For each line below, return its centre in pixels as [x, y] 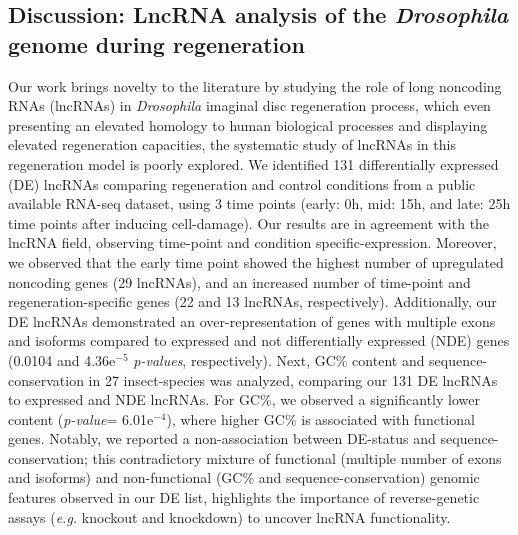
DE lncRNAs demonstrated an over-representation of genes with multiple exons [252, 320]
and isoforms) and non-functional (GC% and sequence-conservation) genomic [244, 477]
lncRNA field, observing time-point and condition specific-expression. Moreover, [252, 242]
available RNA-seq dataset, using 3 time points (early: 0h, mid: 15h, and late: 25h [259, 203]
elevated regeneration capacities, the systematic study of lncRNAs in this [232, 144]
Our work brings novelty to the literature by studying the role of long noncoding [255, 85]
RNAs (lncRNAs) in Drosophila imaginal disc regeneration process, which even [249, 105]
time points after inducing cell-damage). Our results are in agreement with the [249, 222]
